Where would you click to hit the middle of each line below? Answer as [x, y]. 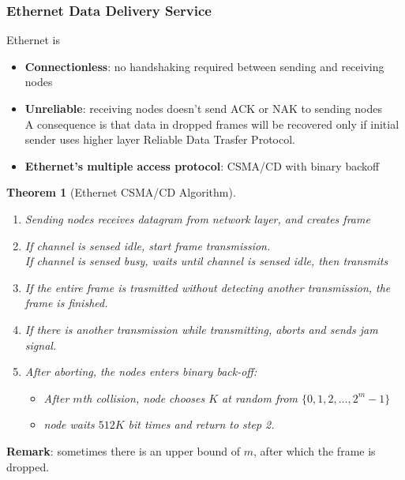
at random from [260, 397]
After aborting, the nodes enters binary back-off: [141, 371]
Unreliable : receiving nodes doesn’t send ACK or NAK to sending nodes [203, 108]
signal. [41, 345]
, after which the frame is [315, 450]
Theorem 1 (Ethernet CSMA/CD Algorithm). [121, 192]
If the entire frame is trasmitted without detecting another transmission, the [208, 287]
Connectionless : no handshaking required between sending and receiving [204, 66]
